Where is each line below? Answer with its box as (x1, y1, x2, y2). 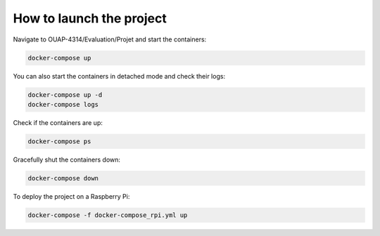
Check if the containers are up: (13, 118, 103, 126)
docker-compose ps (27, 137, 91, 145)
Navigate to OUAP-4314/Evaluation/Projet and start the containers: (13, 35, 207, 44)
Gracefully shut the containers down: (13, 155, 121, 164)
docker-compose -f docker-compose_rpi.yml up (27, 211, 188, 219)
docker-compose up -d (27, 91, 103, 98)
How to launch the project (13, 11, 167, 26)
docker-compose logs (27, 100, 99, 108)
